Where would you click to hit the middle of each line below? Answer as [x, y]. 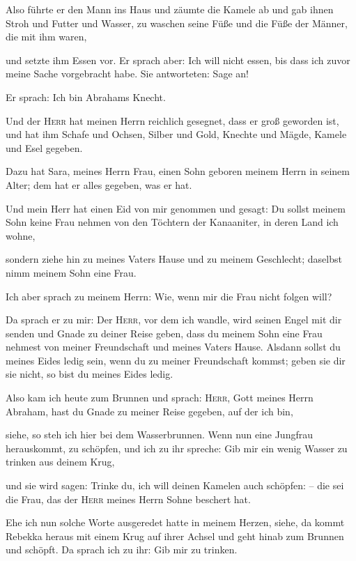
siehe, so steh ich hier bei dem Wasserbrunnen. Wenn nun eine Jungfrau [159, 435]
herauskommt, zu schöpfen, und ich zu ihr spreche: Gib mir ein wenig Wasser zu [177, 448]
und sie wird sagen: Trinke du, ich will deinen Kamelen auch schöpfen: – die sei [175, 485]
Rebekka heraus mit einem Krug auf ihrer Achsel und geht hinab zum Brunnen [175, 536]
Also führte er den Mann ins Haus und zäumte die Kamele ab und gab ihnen [170, 9]
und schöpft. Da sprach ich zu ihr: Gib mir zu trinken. [122, 550]
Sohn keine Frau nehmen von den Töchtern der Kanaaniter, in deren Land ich [172, 222]
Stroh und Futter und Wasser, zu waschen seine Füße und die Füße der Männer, [177, 23]
